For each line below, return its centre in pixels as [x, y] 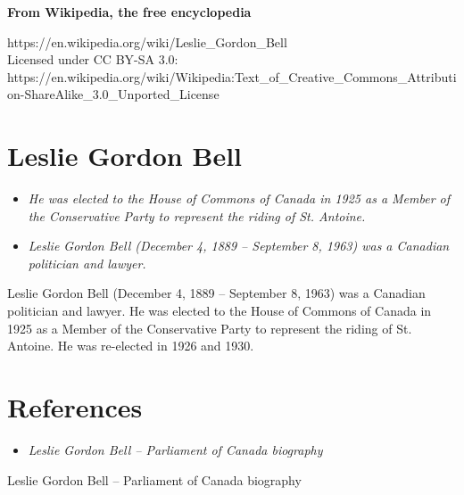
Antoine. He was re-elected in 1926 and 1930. [131, 346]
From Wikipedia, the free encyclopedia [129, 12]
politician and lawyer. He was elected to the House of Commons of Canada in [220, 311]
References [75, 407]
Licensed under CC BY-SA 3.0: [93, 59]
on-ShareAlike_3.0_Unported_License [113, 94]
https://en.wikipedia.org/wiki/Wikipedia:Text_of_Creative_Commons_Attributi [232, 76]
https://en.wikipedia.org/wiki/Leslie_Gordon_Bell [147, 41]
